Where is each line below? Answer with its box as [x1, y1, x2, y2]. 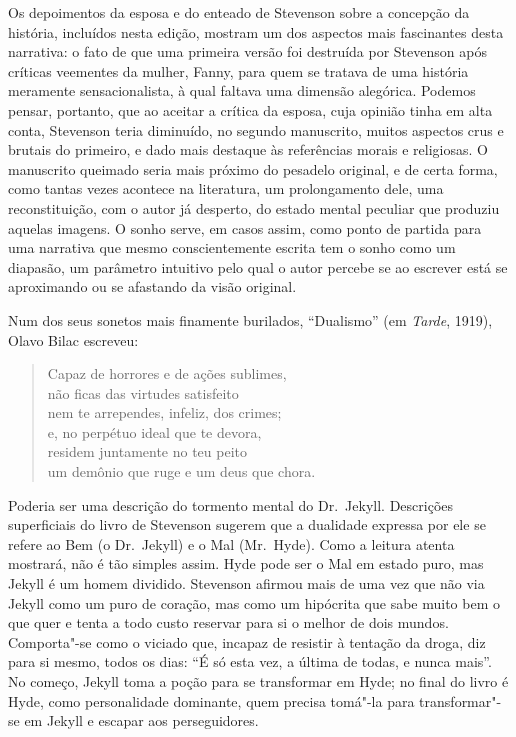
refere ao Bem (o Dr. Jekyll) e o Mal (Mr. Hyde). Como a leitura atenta [8, 533, 455, 554]
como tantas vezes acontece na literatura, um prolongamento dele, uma [8, 178, 444, 199]
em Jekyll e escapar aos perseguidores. [24, 710, 259, 731]
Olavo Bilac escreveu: [8, 329, 139, 350]
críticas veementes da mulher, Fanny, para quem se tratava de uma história [8, 60, 469, 81]
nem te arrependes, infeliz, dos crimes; [47, 402, 282, 423]
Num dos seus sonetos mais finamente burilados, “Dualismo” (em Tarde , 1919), [8, 309, 493, 330]
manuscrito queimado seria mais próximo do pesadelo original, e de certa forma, [8, 158, 498, 179]
